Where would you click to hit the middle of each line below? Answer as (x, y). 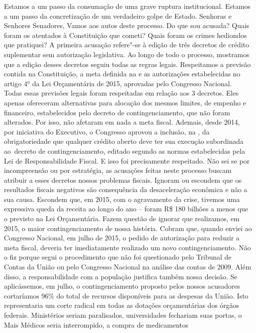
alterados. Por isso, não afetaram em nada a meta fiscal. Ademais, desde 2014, (122, 122)
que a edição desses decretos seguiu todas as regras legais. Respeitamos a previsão (128, 64)
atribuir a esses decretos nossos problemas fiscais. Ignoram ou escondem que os (123, 180)
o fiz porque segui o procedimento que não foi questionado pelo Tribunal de (118, 257)
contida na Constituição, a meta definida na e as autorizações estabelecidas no (122, 74)
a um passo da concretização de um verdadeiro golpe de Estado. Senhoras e (118, 16)
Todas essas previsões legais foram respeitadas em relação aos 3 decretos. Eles (121, 93)
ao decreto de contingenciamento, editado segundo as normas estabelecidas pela (125, 150)
